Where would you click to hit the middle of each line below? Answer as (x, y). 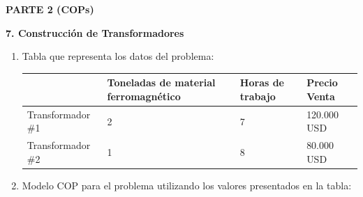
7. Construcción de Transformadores (95, 32)
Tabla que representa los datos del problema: (118, 56)
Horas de (262, 82)
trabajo (258, 96)
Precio (322, 82)
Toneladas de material (161, 82)
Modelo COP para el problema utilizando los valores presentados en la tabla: (187, 185)
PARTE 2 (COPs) (50, 9)
